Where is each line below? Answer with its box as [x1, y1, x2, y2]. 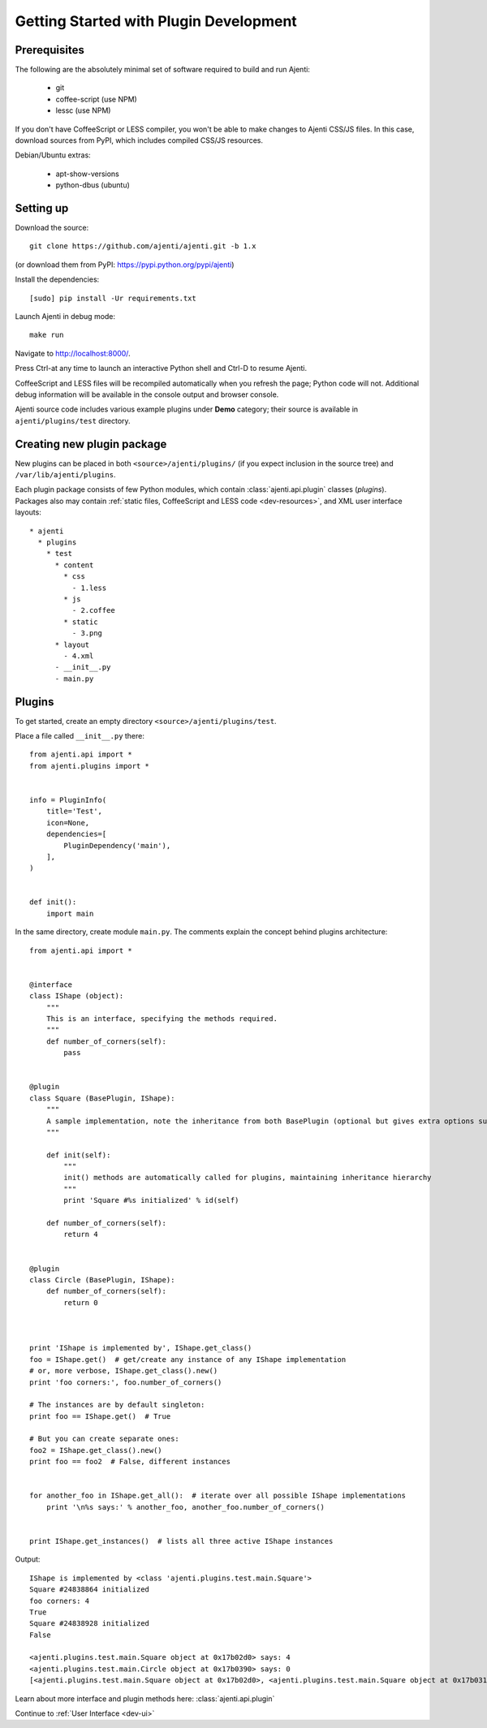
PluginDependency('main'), [63, 841, 171, 850]
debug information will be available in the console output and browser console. [15, 390, 279, 399]
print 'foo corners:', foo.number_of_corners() [29, 1377, 222, 1387]
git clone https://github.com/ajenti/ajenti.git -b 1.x [29, 242, 256, 251]
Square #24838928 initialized [29, 1619, 150, 1628]
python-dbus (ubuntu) [55, 180, 130, 190]
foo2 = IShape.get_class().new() [29, 1446, 162, 1454]
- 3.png [71, 629, 103, 638]
